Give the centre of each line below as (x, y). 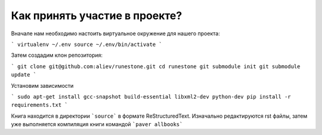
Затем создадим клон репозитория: (57, 55)
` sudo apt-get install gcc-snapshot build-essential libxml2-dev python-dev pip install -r (151, 96)
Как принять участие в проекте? (97, 16)
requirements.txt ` (39, 105)
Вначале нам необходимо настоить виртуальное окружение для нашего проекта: (115, 33)
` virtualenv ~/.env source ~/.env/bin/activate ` (86, 44)
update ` (24, 75)
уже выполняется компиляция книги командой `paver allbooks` (97, 124)
